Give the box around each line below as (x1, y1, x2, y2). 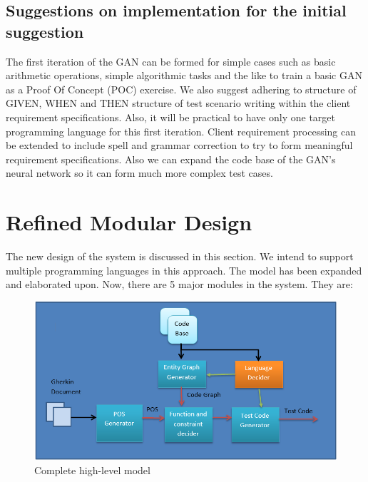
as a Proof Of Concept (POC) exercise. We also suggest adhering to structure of (6, 81, 357, 96)
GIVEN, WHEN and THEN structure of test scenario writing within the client (6, 96, 351, 111)
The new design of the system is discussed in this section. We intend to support (6, 249, 354, 264)
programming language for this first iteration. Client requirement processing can (6, 123, 357, 138)
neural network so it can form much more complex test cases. (6, 165, 273, 180)
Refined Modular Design (6, 207, 252, 237)
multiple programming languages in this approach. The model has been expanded (6, 262, 362, 277)
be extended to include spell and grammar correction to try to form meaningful (6, 138, 353, 153)
